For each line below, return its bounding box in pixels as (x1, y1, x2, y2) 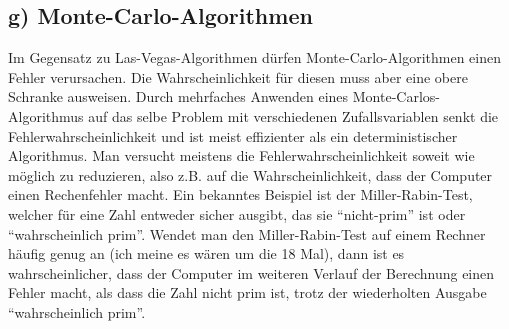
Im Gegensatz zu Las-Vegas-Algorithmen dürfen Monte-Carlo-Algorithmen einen (8, 47, 501, 68)
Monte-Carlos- (352, 86, 440, 107)
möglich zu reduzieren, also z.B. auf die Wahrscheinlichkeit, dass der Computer (8, 164, 493, 185)
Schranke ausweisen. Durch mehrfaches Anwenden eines (8, 86, 349, 107)
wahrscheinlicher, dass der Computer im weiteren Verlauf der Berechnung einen (8, 262, 495, 283)
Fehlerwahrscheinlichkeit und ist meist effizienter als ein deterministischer (8, 125, 458, 146)
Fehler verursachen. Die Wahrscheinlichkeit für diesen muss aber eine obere (8, 66, 468, 87)
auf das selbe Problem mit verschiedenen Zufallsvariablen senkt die (88, 105, 499, 126)
